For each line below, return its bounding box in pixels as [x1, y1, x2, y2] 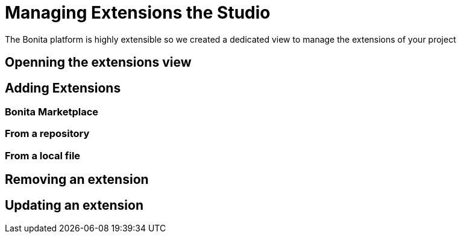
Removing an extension [5, 172, 149, 188]
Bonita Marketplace [5, 106, 99, 118]
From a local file [5, 149, 81, 162]
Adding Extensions [5, 80, 121, 96]
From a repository [5, 127, 90, 140]
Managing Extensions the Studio [5, 2, 271, 23]
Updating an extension [5, 197, 144, 213]
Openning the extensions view [5, 55, 192, 70]
